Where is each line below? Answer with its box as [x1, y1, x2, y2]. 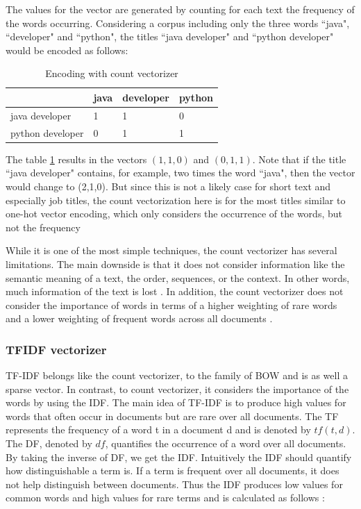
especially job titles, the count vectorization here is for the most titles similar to [6, 192, 346, 207]
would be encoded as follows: [6, 42, 128, 57]
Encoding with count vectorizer [45, 66, 178, 81]
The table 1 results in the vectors [6, 151, 147, 166]
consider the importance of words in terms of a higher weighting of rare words [6, 297, 337, 312]
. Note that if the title [252, 151, 346, 166]
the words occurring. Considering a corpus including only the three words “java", [6, 15, 350, 30]
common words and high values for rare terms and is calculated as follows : [6, 490, 325, 505]
